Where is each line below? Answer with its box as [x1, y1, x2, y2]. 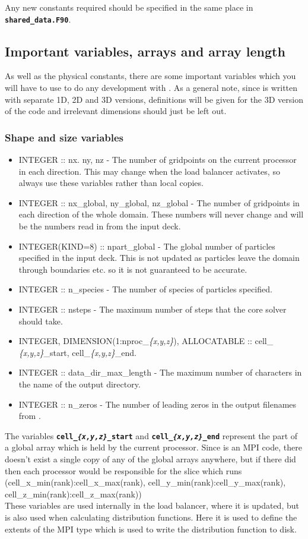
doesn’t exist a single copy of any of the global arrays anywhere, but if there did [5, 452, 296, 465]
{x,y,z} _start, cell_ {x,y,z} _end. [18, 346, 136, 358]
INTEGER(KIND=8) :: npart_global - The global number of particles [18, 239, 275, 252]
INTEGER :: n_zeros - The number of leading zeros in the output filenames [18, 398, 297, 410]
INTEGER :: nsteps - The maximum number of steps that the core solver [18, 302, 287, 315]
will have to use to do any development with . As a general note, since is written [5, 81, 298, 94]
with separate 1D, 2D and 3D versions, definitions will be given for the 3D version [5, 93, 303, 105]
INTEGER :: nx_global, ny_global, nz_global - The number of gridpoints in [18, 196, 300, 209]
